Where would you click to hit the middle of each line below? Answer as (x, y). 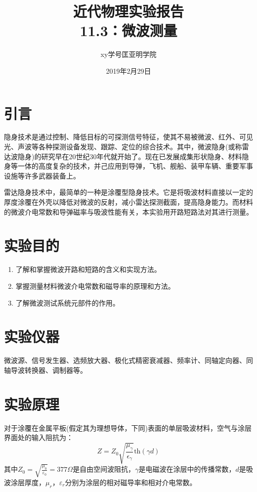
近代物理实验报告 (128, 11)
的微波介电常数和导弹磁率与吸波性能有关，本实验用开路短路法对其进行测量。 (128, 211)
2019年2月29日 (128, 70)
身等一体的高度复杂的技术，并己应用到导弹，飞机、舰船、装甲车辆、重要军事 (128, 166)
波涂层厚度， (25, 482)
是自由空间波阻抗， (104, 469)
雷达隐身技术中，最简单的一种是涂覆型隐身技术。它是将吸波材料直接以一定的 (128, 192)
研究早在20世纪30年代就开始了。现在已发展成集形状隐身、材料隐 (145, 156)
